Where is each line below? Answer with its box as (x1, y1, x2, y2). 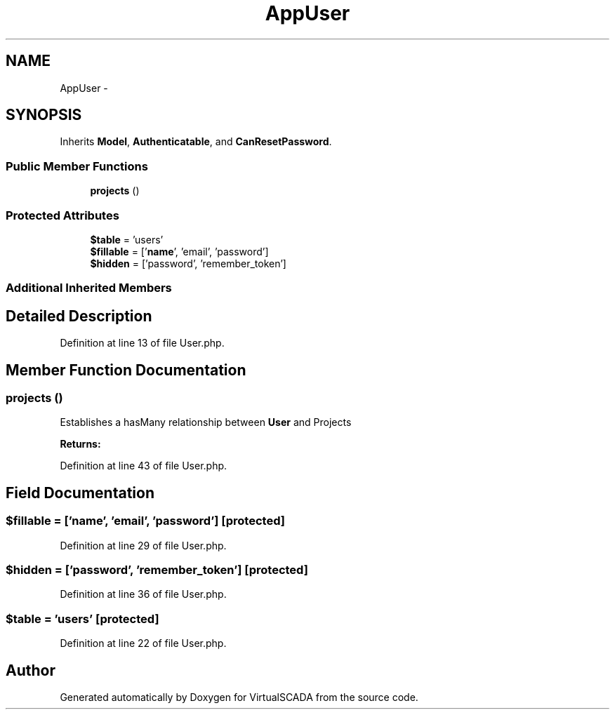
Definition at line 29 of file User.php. (60, 539, 227, 552)
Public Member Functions (6, 159, 148, 173)
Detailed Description (6, 307, 152, 325)
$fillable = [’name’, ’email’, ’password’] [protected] (6, 514, 285, 528)
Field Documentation (6, 483, 154, 502)
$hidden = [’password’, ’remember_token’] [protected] (6, 562, 308, 577)
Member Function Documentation (6, 361, 246, 379)
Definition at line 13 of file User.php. (60, 337, 225, 349)
